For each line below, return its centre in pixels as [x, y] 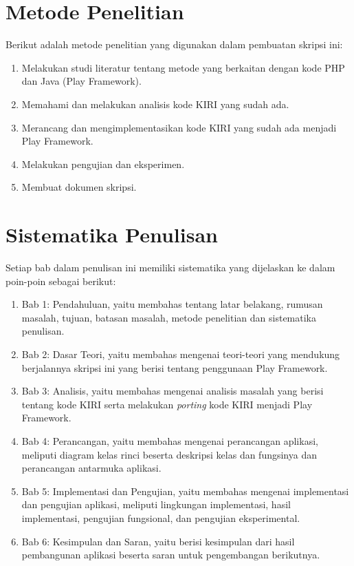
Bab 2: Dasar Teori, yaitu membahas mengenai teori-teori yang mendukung [181, 354]
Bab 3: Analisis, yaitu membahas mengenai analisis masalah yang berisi [173, 391]
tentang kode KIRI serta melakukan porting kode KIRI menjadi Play [167, 404]
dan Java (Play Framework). [81, 81]
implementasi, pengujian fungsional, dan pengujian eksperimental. [161, 517]
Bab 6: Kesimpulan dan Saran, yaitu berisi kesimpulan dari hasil [158, 541]
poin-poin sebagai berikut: [61, 281]
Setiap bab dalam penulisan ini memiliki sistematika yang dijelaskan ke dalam [170, 267]
